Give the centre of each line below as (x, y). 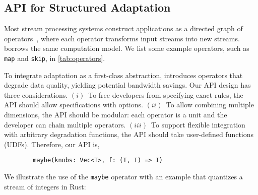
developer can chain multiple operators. (65, 124)
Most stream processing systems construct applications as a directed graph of (123, 28)
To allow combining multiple (210, 105)
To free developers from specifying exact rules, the (166, 94)
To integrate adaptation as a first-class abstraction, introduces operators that (123, 75)
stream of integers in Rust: (45, 186)
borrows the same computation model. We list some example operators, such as (127, 48)
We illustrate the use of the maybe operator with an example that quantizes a (123, 177)
